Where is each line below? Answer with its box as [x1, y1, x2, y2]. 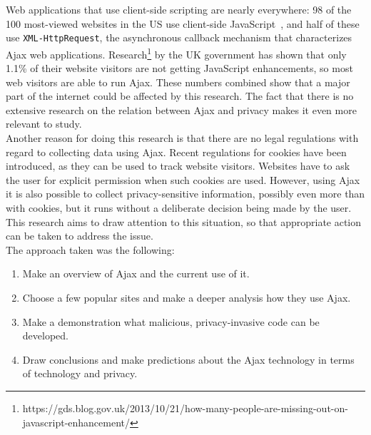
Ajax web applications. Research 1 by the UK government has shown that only [6, 44, 347, 61]
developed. [22, 328, 68, 343]
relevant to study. [6, 116, 82, 131]
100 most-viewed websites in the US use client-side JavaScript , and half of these [6, 16, 360, 31]
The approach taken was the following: [6, 242, 175, 257]
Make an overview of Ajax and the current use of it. [22, 266, 250, 281]
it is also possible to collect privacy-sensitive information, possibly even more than [6, 186, 365, 201]
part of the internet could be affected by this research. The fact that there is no [6, 88, 354, 103]
